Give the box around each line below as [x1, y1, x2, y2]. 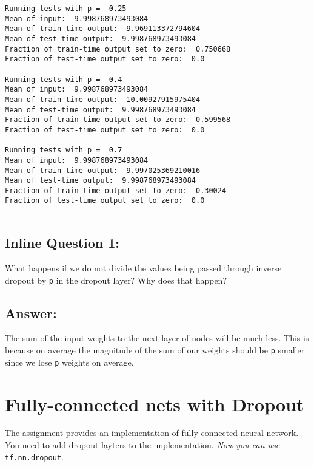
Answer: [5, 303, 57, 322]
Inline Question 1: [5, 233, 120, 252]
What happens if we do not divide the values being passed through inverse [5, 261, 282, 274]
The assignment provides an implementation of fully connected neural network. [5, 426, 299, 439]
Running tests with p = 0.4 [5, 75, 122, 84]
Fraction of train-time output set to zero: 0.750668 [5, 44, 231, 53]
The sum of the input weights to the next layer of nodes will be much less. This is [5, 332, 309, 344]
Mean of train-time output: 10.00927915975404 [5, 95, 201, 104]
